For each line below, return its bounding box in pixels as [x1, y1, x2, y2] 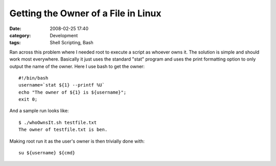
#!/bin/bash [18, 75, 49, 81]
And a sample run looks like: [9, 107, 69, 114]
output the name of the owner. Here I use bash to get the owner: [9, 63, 145, 69]
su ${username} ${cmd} [18, 150, 76, 156]
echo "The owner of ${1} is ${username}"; [18, 89, 127, 95]
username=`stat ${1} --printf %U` [18, 82, 105, 88]
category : [9, 32, 31, 38]
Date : [9, 25, 21, 32]
